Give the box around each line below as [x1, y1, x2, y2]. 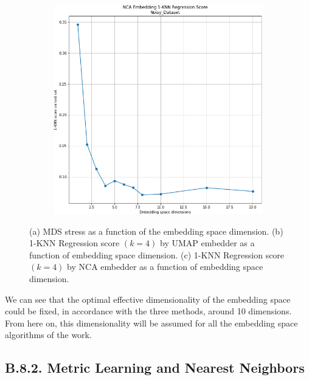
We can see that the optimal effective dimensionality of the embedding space [5, 292, 291, 305]
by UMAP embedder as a [160, 237, 255, 249]
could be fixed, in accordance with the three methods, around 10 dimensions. [5, 305, 292, 317]
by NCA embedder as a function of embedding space [67, 260, 263, 273]
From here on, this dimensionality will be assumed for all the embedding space [5, 316, 298, 329]
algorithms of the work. [5, 328, 92, 341]
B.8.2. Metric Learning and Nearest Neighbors [5, 358, 305, 377]
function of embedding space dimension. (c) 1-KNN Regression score [29, 248, 285, 261]
